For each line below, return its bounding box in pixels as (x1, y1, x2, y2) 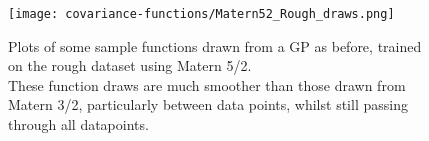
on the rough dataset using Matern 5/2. (8, 55, 252, 76)
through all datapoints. (8, 114, 149, 135)
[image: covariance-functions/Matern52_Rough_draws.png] (8, 7, 395, 21)
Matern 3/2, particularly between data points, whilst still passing (8, 94, 408, 115)
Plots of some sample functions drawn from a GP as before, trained (8, 35, 422, 56)
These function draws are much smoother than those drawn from (8, 74, 406, 95)
